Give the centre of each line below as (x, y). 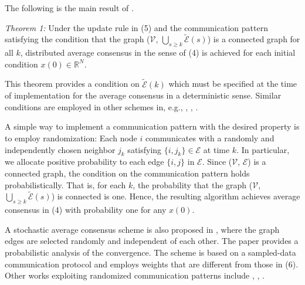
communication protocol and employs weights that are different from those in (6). (152, 264)
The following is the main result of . (69, 8)
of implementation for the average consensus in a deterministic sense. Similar (143, 95)
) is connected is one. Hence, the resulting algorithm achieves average (176, 196)
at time (216, 149)
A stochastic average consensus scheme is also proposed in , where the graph (142, 229)
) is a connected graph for (254, 39)
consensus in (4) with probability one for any (86, 210)
